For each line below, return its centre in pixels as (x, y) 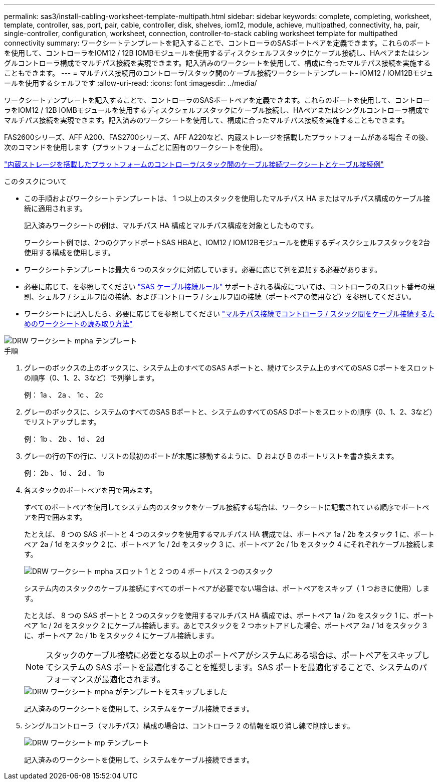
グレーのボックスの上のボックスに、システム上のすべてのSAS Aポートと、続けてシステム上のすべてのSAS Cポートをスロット (230, 368)
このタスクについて (36, 181)
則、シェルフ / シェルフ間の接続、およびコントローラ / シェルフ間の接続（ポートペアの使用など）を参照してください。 (220, 297)
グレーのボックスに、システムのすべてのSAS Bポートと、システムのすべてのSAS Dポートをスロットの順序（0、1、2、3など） (229, 412)
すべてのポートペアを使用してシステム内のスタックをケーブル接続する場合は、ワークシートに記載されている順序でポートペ (227, 507)
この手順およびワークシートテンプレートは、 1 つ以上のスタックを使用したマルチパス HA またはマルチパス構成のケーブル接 (227, 198)
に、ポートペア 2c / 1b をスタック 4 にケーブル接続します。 (121, 635)
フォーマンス (70, 679)
